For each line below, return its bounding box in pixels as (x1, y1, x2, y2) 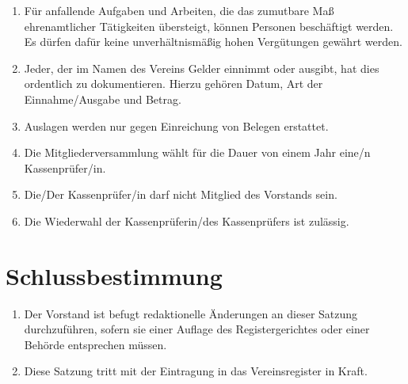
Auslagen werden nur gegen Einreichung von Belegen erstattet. (24, 117, 329, 134)
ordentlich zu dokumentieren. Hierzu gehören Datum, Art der (24, 75, 323, 92)
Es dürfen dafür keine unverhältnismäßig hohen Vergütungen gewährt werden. (24, 33, 402, 50)
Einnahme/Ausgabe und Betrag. (24, 90, 181, 107)
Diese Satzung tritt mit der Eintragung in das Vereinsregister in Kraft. (24, 363, 368, 379)
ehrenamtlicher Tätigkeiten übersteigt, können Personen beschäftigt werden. (24, 17, 394, 34)
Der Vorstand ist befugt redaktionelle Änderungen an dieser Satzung (24, 305, 358, 321)
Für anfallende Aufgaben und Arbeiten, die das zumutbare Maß (24, 2, 334, 18)
